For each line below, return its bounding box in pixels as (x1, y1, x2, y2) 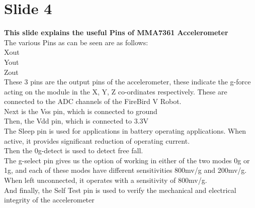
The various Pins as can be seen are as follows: (4, 37, 148, 47)
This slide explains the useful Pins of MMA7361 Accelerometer (4, 27, 228, 38)
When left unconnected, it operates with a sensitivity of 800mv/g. (4, 175, 207, 185)
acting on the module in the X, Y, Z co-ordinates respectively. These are (4, 86, 227, 96)
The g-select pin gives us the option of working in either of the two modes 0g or (4, 155, 250, 165)
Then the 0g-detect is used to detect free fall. (4, 145, 143, 156)
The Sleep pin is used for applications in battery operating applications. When (4, 126, 246, 136)
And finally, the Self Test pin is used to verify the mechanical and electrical (4, 184, 236, 195)
